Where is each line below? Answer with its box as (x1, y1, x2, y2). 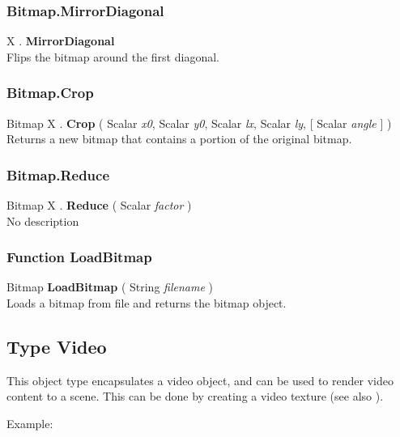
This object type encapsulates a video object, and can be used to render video (6, 371, 394, 388)
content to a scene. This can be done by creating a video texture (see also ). (6, 388, 384, 405)
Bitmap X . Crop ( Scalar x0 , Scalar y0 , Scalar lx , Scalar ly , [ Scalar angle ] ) (6, 114, 392, 131)
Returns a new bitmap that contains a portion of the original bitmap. (6, 130, 352, 147)
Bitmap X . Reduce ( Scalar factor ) (6, 197, 192, 214)
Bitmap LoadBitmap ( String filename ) (6, 278, 213, 295)
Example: (6, 415, 53, 432)
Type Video (6, 334, 107, 359)
